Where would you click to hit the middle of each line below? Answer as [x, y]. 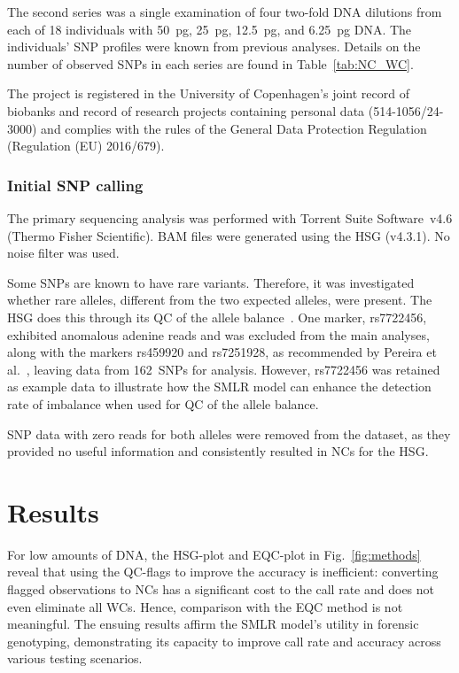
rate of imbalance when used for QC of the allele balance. [163, 403]
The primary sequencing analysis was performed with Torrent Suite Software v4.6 [230, 217]
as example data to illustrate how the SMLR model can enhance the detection [219, 387]
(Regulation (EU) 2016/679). [86, 146]
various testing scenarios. [75, 658]
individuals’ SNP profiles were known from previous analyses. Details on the [214, 46]
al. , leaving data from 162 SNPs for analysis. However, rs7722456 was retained [224, 369]
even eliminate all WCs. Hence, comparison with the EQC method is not [205, 606]
